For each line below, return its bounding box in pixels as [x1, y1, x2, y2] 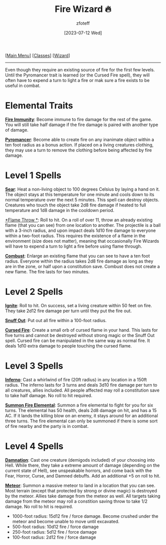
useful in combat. [5, 82, 41, 88]
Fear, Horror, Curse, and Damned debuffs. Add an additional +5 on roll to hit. [5, 473, 161, 478]
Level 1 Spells [5, 170, 62, 181]
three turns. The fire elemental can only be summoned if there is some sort [5, 418, 158, 424]
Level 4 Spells [5, 440, 64, 452]
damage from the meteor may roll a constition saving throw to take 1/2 [5, 498, 148, 504]
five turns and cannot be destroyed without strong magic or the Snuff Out [5, 332, 155, 338]
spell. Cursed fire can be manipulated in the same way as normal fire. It [5, 338, 150, 343]
